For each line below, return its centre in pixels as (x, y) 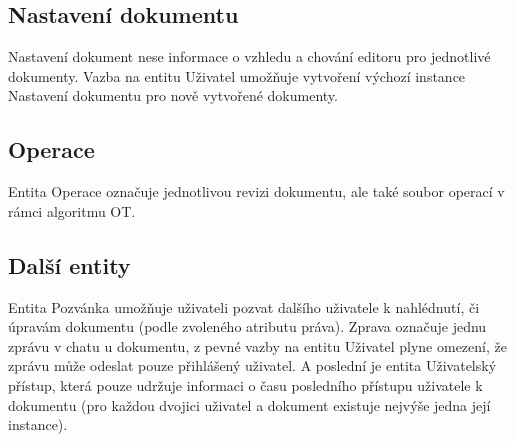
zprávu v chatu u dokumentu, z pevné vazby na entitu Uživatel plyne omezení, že (257, 345)
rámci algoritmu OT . (72, 210)
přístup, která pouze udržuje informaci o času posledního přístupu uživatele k (245, 384)
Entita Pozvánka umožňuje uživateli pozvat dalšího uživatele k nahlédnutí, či (244, 306)
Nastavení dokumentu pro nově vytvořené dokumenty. (173, 95)
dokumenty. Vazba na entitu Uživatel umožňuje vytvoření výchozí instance (237, 75)
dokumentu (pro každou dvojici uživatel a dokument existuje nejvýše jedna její (249, 404)
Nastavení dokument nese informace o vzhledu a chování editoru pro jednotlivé (249, 56)
